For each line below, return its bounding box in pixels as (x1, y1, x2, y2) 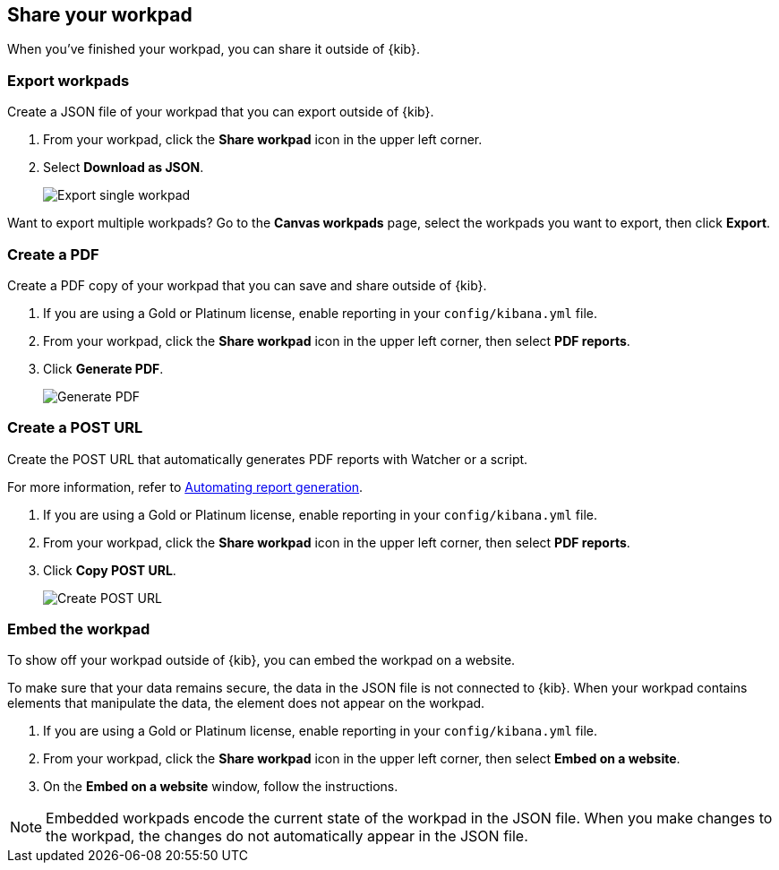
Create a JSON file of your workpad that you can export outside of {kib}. (7, 104, 434, 120)
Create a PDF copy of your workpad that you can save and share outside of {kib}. (7, 277, 487, 293)
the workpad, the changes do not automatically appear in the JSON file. (46, 827, 528, 846)
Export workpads (7, 71, 130, 90)
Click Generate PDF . (43, 360, 164, 376)
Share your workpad (7, 4, 193, 26)
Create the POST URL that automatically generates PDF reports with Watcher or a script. (7, 451, 528, 467)
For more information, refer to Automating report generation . (7, 478, 364, 495)
